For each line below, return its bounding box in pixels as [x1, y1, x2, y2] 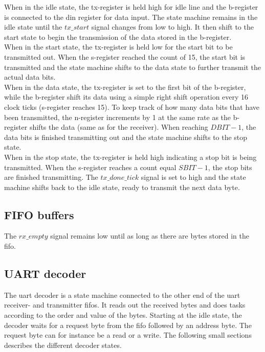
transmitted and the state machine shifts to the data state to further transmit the [4, 61, 261, 72]
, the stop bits [208, 161, 252, 172]
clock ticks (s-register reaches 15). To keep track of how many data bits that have [4, 101, 260, 112]
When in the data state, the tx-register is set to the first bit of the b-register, [4, 81, 246, 92]
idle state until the [4, 21, 62, 32]
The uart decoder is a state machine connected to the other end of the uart [4, 289, 240, 300]
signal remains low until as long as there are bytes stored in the [50, 230, 249, 241]
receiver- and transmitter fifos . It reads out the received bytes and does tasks [4, 299, 246, 310]
